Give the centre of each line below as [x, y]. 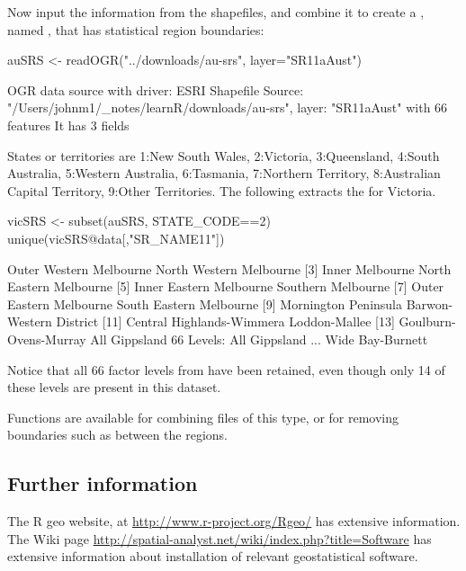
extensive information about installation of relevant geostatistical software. [213, 556]
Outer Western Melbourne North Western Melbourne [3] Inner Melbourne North [229, 268]
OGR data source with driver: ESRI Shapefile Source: [156, 89]
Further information [103, 483]
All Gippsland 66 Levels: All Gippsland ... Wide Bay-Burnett [259, 339]
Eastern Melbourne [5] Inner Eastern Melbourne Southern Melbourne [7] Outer [226, 286]
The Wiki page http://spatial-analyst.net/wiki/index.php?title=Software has [220, 538]
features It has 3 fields [68, 125]
